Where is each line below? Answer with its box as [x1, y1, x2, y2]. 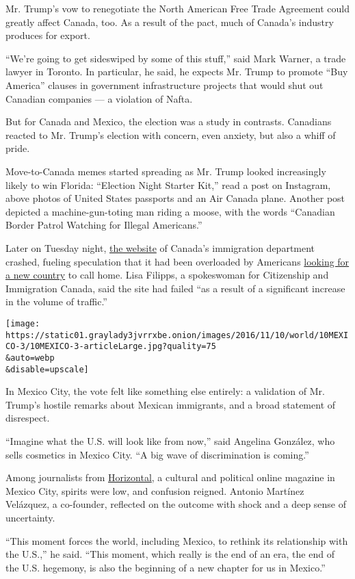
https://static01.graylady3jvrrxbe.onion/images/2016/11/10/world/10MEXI [5, 330, 349, 340]
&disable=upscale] [5, 364, 89, 374]
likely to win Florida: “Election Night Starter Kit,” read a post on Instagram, [5, 177, 331, 192]
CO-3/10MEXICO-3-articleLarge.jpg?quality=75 [5, 342, 216, 352]
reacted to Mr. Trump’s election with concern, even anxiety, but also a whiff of [5, 127, 336, 142]
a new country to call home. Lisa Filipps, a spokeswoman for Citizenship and [5, 268, 329, 282]
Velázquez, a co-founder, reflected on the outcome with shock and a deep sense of [5, 497, 347, 511]
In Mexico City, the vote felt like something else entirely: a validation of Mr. [5, 384, 325, 398]
